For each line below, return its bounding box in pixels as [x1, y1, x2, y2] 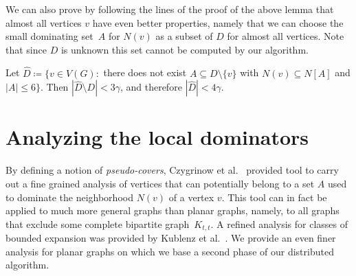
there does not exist [103, 65, 187, 80]
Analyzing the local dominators [5, 123, 309, 151]
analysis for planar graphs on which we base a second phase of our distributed [5, 244, 334, 258]
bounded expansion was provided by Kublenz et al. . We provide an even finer [5, 231, 336, 245]
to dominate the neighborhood [5, 189, 133, 204]
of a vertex [168, 189, 214, 204]
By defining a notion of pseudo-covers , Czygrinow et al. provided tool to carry [5, 163, 339, 177]
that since [5, 42, 47, 56]
